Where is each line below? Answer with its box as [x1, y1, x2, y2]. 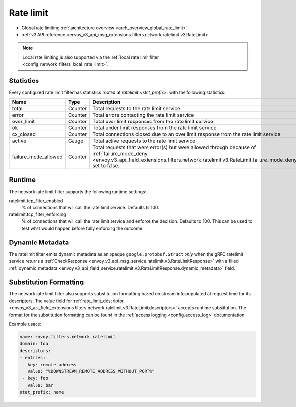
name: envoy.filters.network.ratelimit [19, 334, 116, 340]
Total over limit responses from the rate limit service [92, 118, 213, 125]
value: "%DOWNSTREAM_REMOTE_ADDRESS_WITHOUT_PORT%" [27, 368, 155, 374]
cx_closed [12, 131, 36, 138]
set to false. [92, 163, 120, 169]
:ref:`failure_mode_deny [92, 150, 148, 157]
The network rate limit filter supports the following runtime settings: [9, 188, 147, 195]
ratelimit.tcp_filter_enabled [9, 198, 63, 203]
